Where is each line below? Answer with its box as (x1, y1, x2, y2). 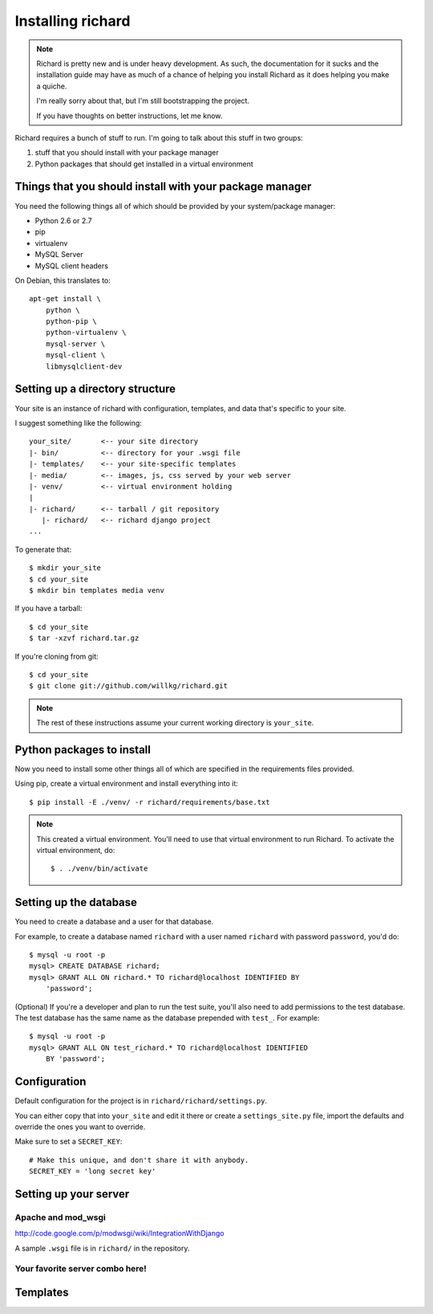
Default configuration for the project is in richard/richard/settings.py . (14, 1096, 268, 1106)
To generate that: (14, 545, 72, 554)
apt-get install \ (29, 294, 102, 304)
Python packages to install (14, 743, 152, 757)
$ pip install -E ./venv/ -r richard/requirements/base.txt (29, 798, 270, 806)
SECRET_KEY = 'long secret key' (29, 1167, 156, 1176)
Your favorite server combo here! (14, 1263, 148, 1275)
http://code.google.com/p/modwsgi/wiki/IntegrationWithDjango (14, 1229, 225, 1239)
